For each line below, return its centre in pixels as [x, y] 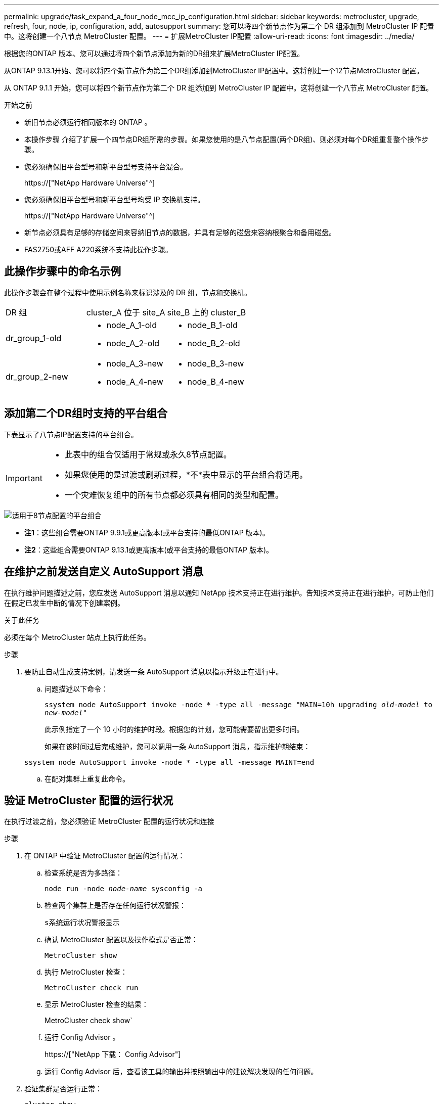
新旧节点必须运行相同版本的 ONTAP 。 [88, 122]
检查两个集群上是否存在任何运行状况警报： [115, 905]
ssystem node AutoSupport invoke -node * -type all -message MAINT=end [169, 762]
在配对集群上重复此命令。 [87, 778]
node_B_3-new [216, 363]
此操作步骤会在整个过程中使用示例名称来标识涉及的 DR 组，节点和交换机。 [128, 292]
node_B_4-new [216, 381]
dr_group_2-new [37, 376]
